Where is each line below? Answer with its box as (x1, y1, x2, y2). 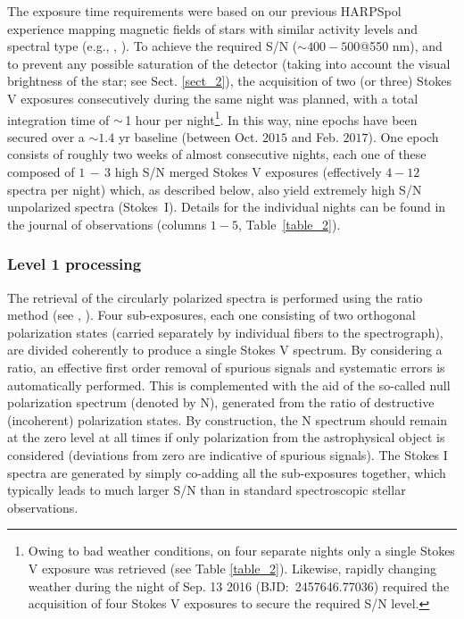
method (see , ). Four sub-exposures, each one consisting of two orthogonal (7, 305, 416, 324)
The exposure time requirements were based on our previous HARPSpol (7, 2, 402, 20)
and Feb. (291, 127, 339, 146)
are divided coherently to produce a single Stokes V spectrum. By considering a (7, 340, 443, 359)
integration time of (7, 110, 110, 129)
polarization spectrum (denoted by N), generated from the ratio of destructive (7, 393, 435, 412)
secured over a (7, 127, 85, 146)
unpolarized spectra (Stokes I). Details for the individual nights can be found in (7, 197, 446, 216)
